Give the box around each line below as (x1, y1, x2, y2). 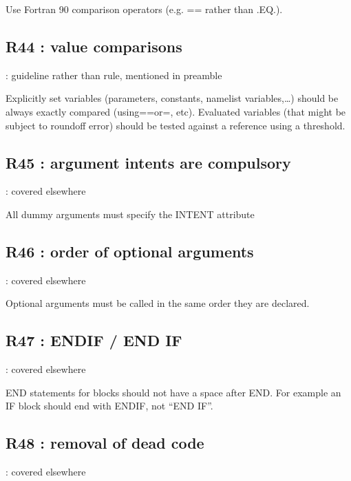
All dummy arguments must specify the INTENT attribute (6, 206, 255, 221)
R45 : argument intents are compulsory (6, 151, 291, 173)
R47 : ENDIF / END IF (6, 330, 182, 351)
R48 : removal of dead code (6, 432, 204, 453)
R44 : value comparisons (6, 35, 182, 56)
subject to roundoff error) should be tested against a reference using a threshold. (6, 118, 345, 132)
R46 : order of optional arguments (6, 240, 254, 261)
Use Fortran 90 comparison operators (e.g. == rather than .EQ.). (6, 2, 283, 16)
